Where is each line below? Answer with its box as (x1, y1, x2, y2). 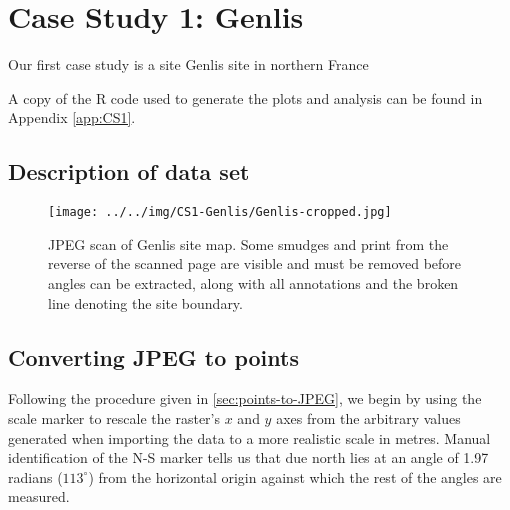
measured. (8, 486, 70, 507)
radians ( (8, 466, 63, 487)
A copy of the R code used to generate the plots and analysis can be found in (8, 87, 483, 108)
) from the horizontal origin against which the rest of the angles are (88, 466, 502, 487)
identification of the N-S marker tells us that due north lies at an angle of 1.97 (8, 447, 489, 468)
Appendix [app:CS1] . (8, 107, 136, 128)
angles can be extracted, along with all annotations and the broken (48, 272, 459, 293)
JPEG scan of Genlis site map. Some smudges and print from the (48, 233, 449, 254)
